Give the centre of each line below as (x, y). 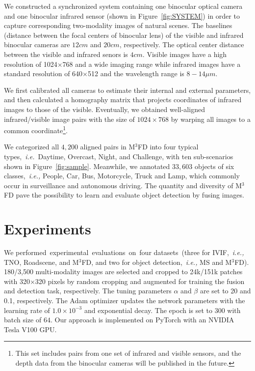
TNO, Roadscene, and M (41, 262)
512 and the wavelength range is (136, 73)
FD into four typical (168, 147)
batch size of (23, 320)
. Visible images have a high (185, 54)
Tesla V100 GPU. (30, 329)
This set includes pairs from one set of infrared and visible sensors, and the (128, 353)
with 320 (17, 281)
